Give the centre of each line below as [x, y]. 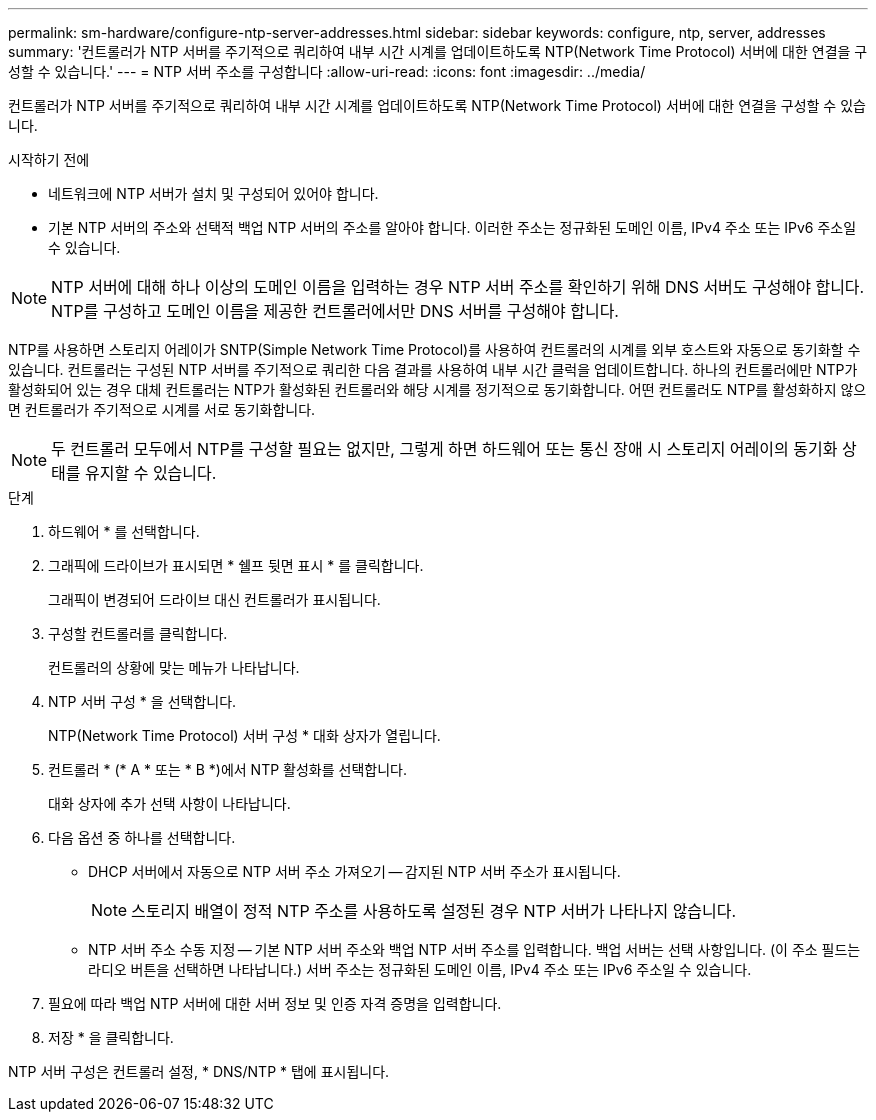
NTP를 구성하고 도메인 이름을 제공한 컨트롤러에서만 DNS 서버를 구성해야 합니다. [335, 311]
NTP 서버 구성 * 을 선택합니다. [142, 701]
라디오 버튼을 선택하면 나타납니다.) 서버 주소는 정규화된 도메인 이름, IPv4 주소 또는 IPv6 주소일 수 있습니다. [420, 969]
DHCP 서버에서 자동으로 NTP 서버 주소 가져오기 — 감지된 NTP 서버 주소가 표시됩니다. [354, 871]
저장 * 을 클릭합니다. [111, 1037]
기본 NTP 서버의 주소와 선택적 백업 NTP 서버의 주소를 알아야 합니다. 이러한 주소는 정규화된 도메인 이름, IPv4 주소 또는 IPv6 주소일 [452, 227]
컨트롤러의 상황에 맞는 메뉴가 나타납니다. [174, 667]
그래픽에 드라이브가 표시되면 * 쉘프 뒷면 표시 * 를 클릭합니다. [236, 565]
